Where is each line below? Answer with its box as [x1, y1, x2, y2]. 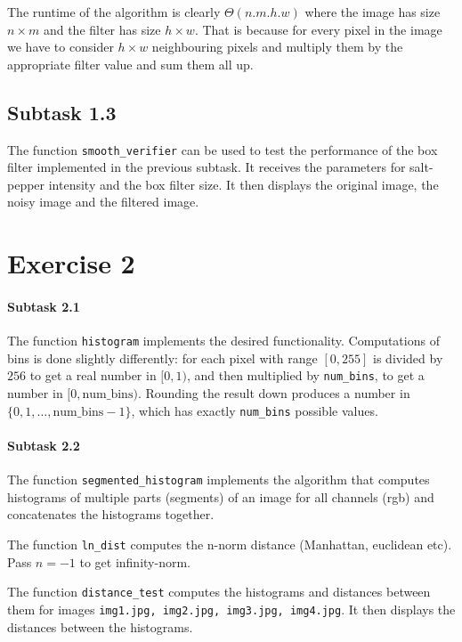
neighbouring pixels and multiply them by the [151, 37, 403, 56]
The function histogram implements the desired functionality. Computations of [7, 331, 440, 350]
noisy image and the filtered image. [7, 192, 199, 211]
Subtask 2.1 [7, 297, 80, 315]
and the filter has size [43, 20, 161, 38]
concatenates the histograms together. [7, 505, 215, 524]
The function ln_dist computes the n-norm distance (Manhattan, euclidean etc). [7, 534, 452, 553]
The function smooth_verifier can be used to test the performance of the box [7, 140, 438, 158]
